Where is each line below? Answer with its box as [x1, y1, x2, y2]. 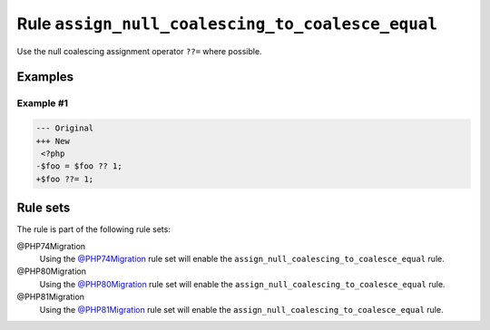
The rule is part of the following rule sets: [16, 224, 171, 235]
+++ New [35, 136, 70, 146]
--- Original [35, 123, 94, 133]
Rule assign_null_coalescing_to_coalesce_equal [16, 14, 438, 34]
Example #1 [16, 97, 68, 110]
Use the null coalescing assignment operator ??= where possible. [16, 45, 262, 56]
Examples [16, 69, 74, 85]
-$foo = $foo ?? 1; [35, 161, 122, 171]
